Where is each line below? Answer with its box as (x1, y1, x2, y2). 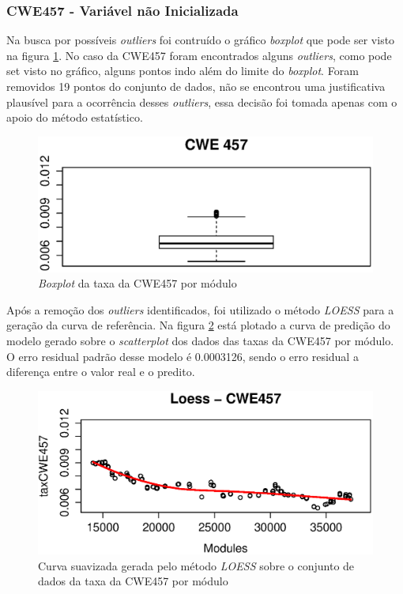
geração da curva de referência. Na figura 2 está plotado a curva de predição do (6, 317, 390, 333)
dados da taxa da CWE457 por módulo (38, 573, 228, 589)
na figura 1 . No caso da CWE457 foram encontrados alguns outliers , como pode (6, 47, 392, 63)
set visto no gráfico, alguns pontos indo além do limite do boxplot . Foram (6, 62, 359, 79)
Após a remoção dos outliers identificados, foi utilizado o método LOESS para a (6, 301, 394, 318)
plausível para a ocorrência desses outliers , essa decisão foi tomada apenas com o (6, 93, 397, 110)
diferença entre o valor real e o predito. (6, 363, 195, 380)
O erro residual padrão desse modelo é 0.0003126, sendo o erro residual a (6, 348, 359, 364)
